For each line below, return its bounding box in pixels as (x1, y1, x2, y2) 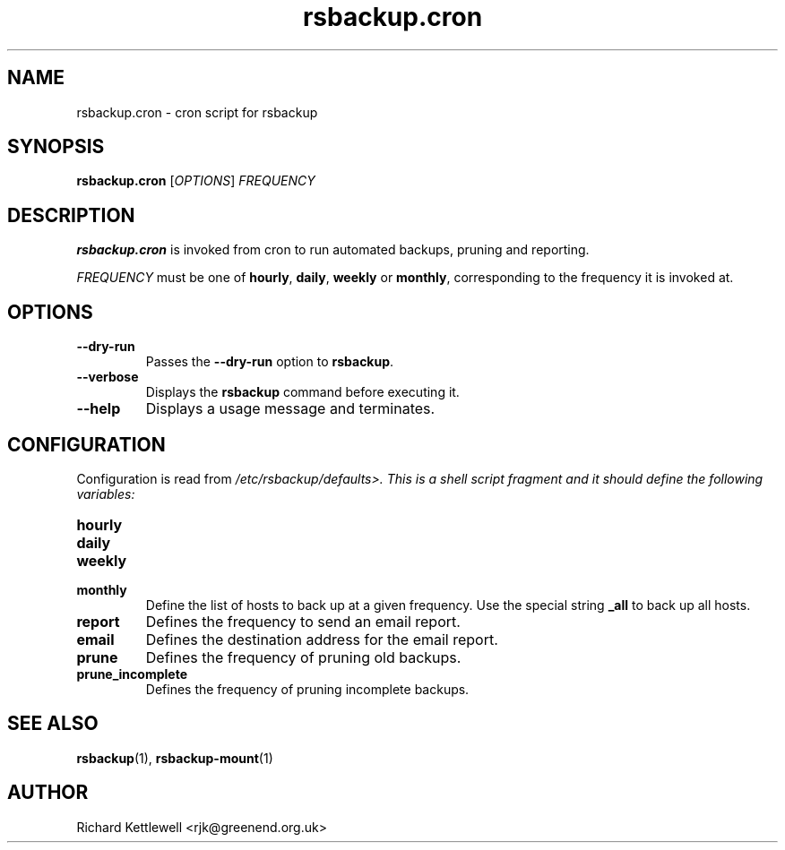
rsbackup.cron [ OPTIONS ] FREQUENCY (76, 173, 315, 189)
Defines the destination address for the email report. (145, 630, 498, 648)
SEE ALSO (7, 712, 99, 735)
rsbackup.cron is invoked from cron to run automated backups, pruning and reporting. (76, 242, 590, 258)
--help (76, 399, 121, 418)
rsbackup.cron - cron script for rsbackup (76, 104, 318, 120)
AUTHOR (7, 781, 89, 804)
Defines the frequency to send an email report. (145, 612, 461, 631)
